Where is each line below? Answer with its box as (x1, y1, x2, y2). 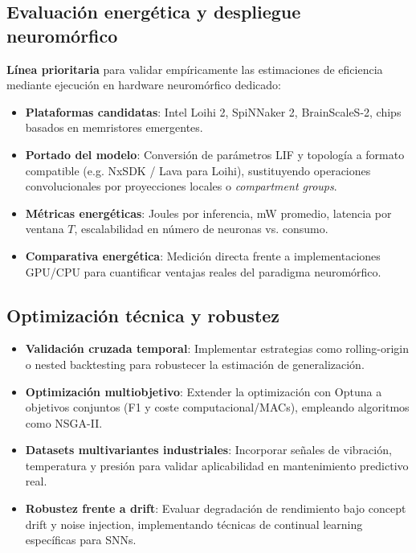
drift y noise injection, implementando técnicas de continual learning (25, 515, 363, 532)
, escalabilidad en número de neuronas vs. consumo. (74, 220, 328, 237)
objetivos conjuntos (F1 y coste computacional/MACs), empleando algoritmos (25, 399, 410, 416)
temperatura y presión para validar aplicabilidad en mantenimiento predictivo (25, 457, 409, 473)
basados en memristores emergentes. (25, 119, 203, 136)
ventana (25, 220, 64, 237)
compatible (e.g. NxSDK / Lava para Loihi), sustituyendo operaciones (25, 162, 371, 178)
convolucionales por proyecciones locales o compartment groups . (25, 178, 337, 195)
